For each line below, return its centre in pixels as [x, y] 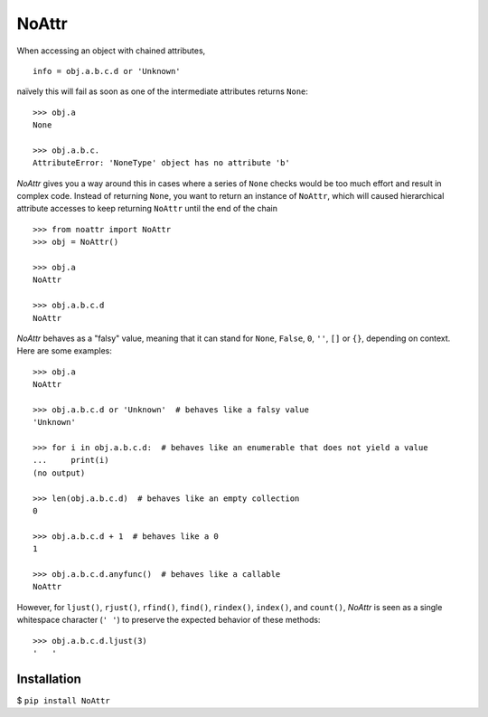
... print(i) [71, 460]
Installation [49, 679]
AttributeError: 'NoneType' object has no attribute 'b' [162, 163]
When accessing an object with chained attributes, [111, 51]
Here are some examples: [65, 351]
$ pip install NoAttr [63, 700]
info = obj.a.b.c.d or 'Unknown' [107, 71]
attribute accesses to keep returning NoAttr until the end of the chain [147, 209]
